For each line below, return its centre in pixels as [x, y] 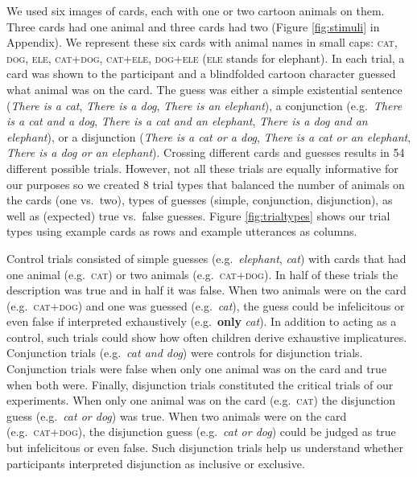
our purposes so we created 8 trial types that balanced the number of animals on [206, 184]
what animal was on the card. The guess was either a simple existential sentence [204, 89]
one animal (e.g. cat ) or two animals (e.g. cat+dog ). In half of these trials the [202, 274]
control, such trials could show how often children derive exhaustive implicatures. [207, 337]
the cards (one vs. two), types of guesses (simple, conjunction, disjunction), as [200, 200]
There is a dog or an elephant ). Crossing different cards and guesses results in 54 [206, 152]
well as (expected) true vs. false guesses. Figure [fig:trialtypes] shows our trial [198, 215]
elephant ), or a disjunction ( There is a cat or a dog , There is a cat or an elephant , [209, 136]
